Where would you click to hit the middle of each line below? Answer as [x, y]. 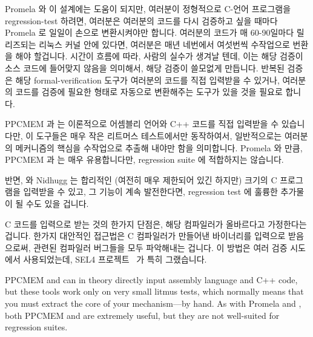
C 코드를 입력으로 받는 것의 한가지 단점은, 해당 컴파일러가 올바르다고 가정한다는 [156, 224]
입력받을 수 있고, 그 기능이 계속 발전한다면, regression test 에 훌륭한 [150, 191]
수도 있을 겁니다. [58, 203]
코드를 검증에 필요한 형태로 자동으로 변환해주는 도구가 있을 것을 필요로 [149, 92]
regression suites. [36, 327]
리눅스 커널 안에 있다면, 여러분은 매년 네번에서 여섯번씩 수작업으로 [164, 44]
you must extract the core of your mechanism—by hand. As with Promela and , [153, 303]
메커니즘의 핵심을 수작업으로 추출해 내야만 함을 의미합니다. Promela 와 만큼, [159, 147]
